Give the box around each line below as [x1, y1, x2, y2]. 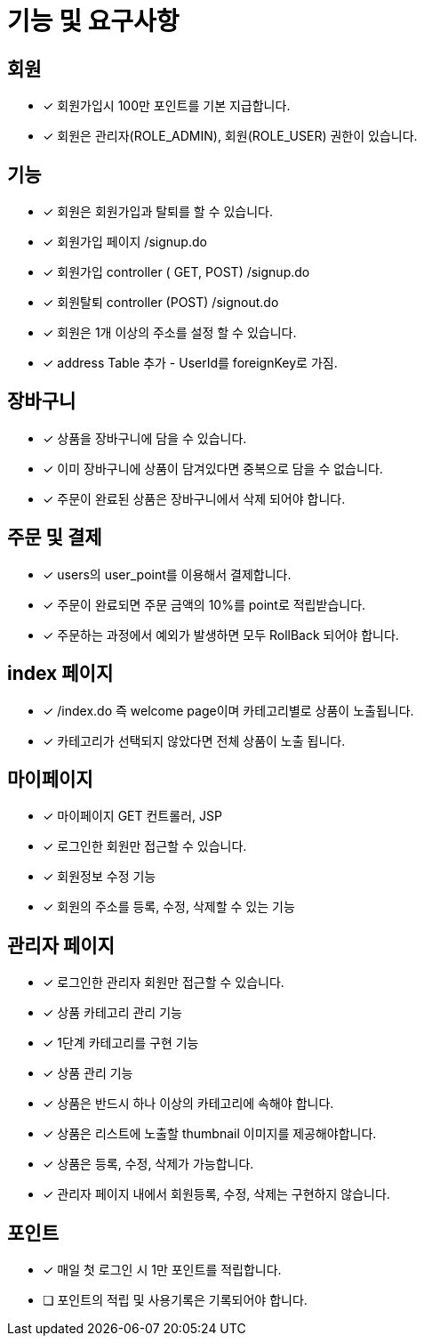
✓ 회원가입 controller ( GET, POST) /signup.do [43, 264, 310, 280]
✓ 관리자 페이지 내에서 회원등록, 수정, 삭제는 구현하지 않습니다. [43, 1186, 390, 1202]
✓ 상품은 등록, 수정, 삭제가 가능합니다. [43, 1156, 254, 1172]
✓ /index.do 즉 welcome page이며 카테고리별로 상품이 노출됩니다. [43, 702, 414, 718]
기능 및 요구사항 [7, 6, 180, 36]
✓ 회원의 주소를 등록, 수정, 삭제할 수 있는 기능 [43, 899, 295, 915]
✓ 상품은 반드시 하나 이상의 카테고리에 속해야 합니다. [43, 1096, 334, 1112]
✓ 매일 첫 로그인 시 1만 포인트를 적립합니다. [43, 1262, 282, 1278]
